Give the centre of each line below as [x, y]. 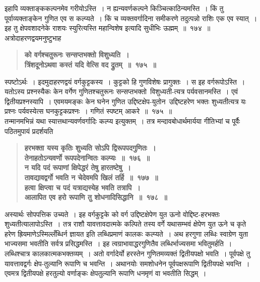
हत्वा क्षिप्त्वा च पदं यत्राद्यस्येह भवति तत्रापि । [82, 187]
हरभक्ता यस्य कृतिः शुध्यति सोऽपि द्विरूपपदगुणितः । [90, 148]
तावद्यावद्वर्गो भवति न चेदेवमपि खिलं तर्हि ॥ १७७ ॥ [91, 177]
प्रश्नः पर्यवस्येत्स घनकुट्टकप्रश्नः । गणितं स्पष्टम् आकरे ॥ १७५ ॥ [88, 111]
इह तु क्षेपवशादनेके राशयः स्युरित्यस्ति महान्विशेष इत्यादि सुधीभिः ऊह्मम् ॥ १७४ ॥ [108, 28]
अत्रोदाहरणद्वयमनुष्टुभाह [33, 38]
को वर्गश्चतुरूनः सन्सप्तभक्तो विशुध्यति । [77, 55]
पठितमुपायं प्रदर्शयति [29, 131]
